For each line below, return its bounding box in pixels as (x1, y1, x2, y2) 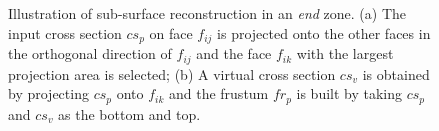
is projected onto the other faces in (217, 22, 431, 43)
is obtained (362, 63, 430, 84)
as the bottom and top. (58, 103, 201, 124)
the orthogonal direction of (8, 43, 172, 64)
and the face (196, 43, 272, 64)
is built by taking (296, 83, 403, 104)
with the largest (296, 43, 394, 64)
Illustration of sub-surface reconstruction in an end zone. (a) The (8, 3, 406, 23)
